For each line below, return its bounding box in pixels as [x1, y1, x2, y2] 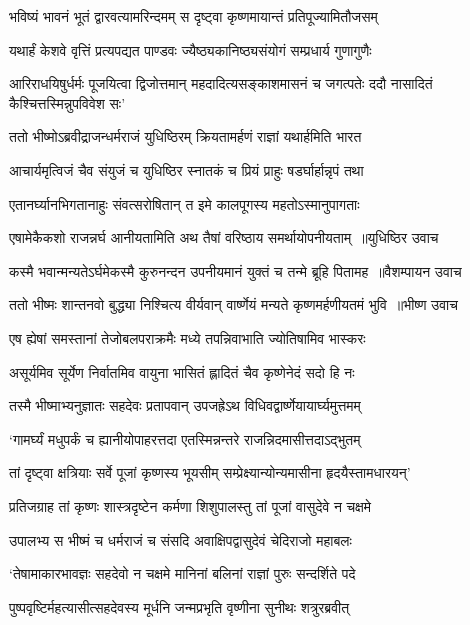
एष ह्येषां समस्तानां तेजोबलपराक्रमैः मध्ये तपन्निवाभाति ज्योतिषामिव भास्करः [9, 327, 366, 348]
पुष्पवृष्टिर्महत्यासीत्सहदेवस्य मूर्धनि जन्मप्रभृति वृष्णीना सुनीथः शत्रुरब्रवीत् [9, 596, 350, 617]
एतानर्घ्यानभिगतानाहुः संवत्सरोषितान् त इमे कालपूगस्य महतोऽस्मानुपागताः [9, 193, 360, 214]
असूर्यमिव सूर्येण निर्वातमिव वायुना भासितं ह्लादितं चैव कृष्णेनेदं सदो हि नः [9, 361, 355, 382]
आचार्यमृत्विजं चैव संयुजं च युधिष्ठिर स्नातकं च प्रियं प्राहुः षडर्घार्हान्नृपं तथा [9, 159, 364, 180]
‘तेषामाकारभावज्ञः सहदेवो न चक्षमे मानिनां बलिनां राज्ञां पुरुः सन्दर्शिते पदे [9, 563, 356, 584]
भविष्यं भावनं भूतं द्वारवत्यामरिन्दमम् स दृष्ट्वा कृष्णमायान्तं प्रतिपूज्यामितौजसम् [9, 6, 378, 26]
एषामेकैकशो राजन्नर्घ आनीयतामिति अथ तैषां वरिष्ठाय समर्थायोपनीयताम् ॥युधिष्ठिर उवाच [9, 227, 439, 248]
